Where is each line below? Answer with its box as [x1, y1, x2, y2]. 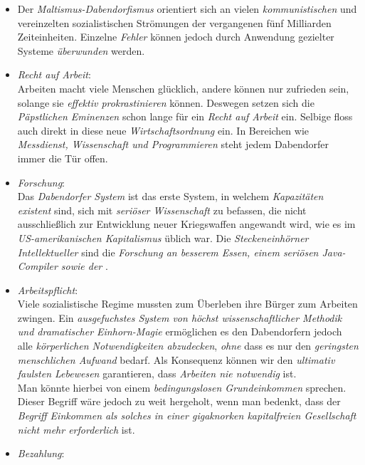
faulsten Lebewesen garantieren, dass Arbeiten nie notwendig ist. [17, 366, 297, 381]
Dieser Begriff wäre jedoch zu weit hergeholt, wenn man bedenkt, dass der [17, 394, 341, 409]
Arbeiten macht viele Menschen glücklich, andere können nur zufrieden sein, [17, 80, 349, 95]
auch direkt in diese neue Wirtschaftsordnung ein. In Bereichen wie [17, 122, 310, 137]
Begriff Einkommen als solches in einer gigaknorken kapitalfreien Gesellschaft [17, 408, 356, 423]
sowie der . [60, 258, 108, 273]
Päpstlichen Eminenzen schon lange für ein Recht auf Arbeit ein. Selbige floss [17, 109, 353, 124]
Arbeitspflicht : [17, 282, 78, 297]
